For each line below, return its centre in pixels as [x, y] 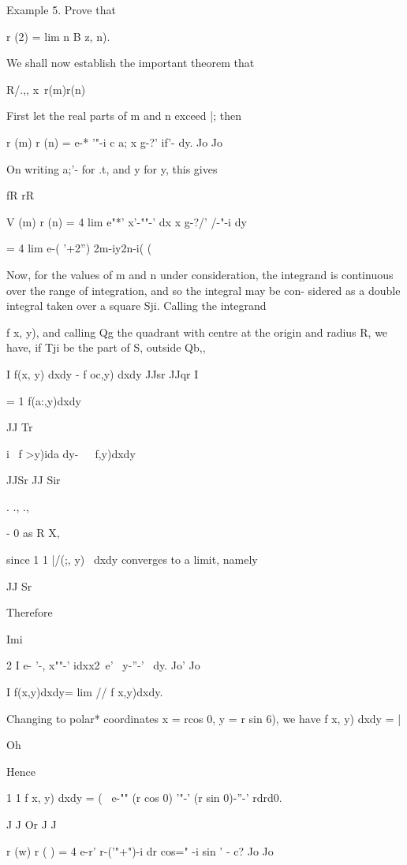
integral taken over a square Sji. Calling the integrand [136, 306]
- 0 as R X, [33, 533]
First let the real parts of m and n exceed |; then [124, 116]
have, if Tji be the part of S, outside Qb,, [106, 347]
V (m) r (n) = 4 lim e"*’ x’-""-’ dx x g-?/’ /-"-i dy [127, 221]
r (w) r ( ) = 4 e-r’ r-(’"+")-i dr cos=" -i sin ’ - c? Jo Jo [140, 850]
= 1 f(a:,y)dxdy [44, 400]
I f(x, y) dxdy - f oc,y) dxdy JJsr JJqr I [103, 373]
